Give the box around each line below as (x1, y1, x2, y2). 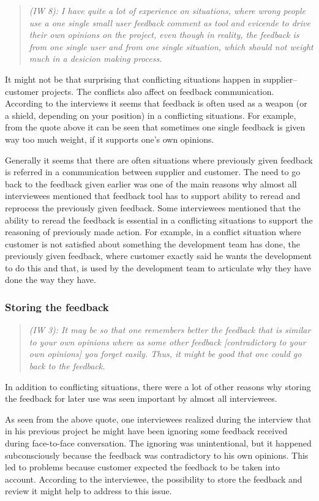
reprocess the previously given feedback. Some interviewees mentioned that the (5, 201, 301, 214)
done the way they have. (5, 273, 96, 286)
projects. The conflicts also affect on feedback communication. (41, 85, 274, 97)
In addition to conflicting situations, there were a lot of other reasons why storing (5, 380, 311, 393)
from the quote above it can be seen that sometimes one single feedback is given (5, 121, 306, 134)
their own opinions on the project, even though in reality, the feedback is (29, 28, 299, 41)
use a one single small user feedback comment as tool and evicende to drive (29, 16, 310, 29)
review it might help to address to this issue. (5, 484, 172, 497)
